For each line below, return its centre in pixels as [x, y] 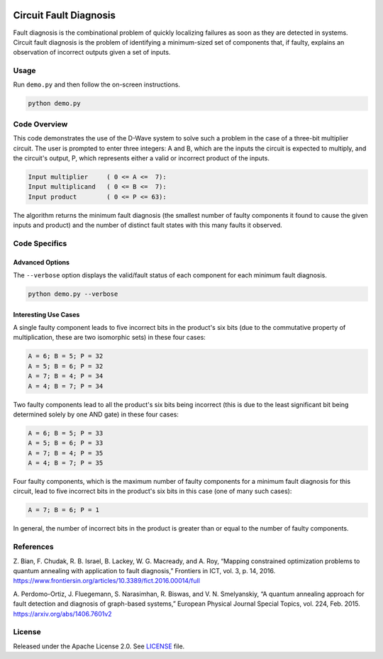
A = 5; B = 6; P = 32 [66, 366]
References [33, 547]
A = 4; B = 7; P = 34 [66, 386]
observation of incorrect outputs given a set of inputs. [92, 52]
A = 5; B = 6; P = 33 [66, 443]
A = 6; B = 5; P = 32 [66, 356]
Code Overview [40, 124]
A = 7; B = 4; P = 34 [66, 376]
